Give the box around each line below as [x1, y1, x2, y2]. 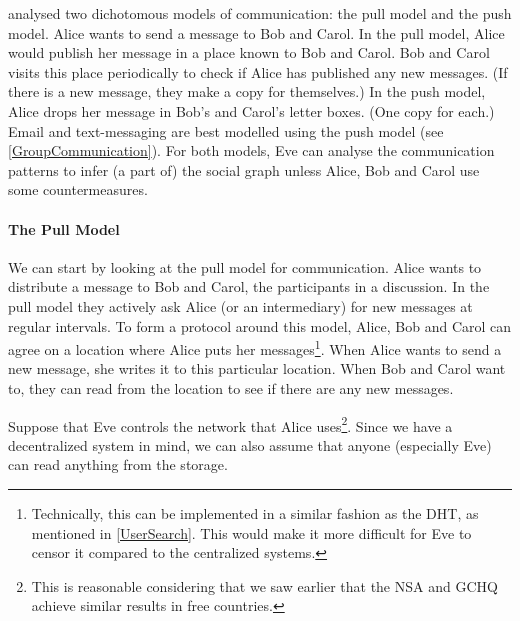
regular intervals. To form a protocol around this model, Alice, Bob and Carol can [8, 315, 512, 336]
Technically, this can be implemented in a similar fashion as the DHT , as [31, 502, 479, 523]
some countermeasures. [8, 179, 148, 200]
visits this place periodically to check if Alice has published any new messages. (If [8, 61, 508, 82]
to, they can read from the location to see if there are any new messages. [8, 377, 454, 398]
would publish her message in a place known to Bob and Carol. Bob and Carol [8, 42, 490, 63]
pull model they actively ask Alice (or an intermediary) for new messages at [8, 295, 473, 316]
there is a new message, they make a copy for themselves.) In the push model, [8, 81, 486, 102]
